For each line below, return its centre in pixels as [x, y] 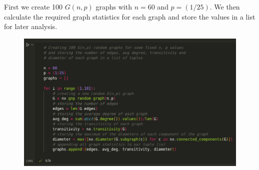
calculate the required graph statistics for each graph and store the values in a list [130, 16]
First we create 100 [33, 7]
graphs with [114, 7]
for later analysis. [31, 26]
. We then [225, 7]
